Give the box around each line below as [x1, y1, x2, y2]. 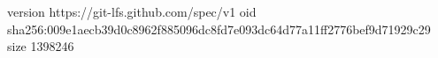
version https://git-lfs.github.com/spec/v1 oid [7, 3, 257, 20]
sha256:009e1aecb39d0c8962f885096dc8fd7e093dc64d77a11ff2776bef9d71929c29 [7, 19, 431, 38]
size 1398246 [7, 37, 74, 55]
